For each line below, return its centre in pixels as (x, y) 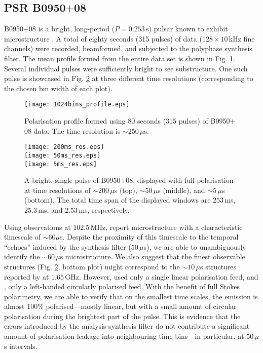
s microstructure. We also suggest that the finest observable (153, 257)
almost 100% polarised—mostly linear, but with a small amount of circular (120, 306)
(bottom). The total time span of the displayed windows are (118, 200)
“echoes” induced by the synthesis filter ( (68, 246)
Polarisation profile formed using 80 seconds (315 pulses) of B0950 (127, 121)
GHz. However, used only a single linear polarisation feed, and (162, 276)
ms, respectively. (104, 209)
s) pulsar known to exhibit (187, 29)
